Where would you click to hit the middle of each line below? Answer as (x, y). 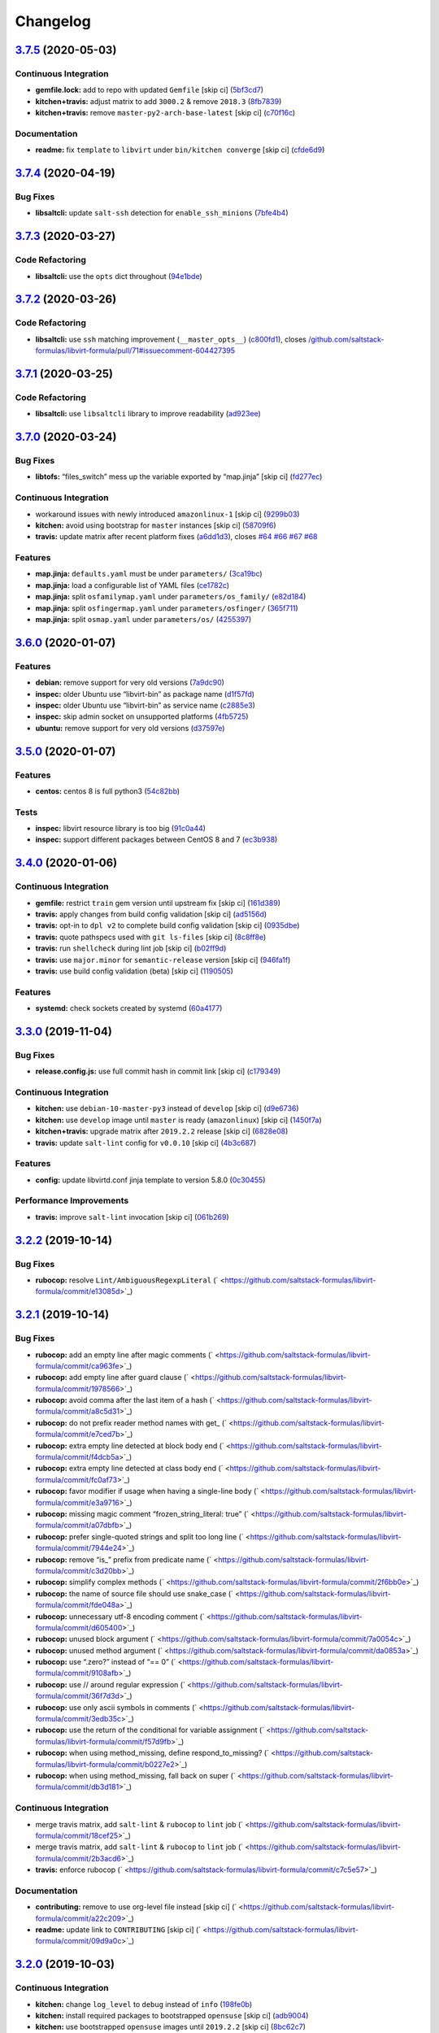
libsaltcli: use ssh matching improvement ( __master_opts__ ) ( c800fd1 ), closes (171, 339)
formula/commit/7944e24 (78, 1548)
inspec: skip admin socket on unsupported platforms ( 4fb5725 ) (142, 716)
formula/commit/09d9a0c (78, 1941)
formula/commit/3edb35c (78, 1719)
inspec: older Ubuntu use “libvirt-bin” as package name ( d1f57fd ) (145, 694)
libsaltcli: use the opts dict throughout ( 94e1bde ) (119, 276)
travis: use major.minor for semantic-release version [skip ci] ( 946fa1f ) (163, 960)
